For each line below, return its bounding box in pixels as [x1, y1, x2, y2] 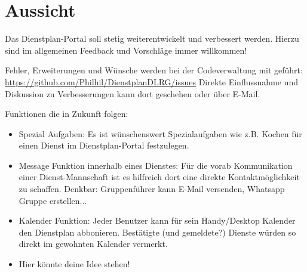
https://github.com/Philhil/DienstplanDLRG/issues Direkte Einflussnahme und [5, 75, 298, 88]
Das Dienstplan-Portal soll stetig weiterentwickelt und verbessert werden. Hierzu [5, 32, 299, 45]
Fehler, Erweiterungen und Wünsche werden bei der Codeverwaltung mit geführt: [5, 64, 303, 76]
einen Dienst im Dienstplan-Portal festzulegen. [19, 139, 189, 152]
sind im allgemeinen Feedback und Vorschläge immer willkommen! [5, 44, 247, 56]
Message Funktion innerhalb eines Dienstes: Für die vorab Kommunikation [19, 159, 293, 171]
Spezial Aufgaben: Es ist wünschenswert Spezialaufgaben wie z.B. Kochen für [19, 127, 302, 140]
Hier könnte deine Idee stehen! [19, 258, 130, 270]
